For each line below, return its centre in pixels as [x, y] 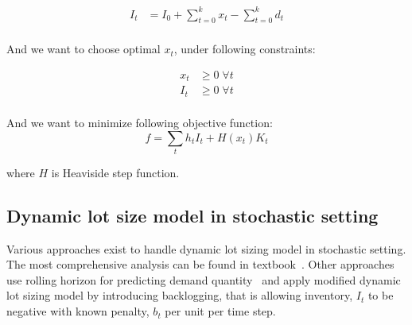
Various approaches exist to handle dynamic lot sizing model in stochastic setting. [206, 248]
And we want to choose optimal [84, 49]
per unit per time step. [220, 311]
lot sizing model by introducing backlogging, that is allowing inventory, [180, 295]
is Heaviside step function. [115, 172]
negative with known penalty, [78, 311]
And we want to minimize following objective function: [140, 122]
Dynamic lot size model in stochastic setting [192, 215]
